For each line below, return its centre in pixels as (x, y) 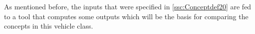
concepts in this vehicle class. (49, 26)
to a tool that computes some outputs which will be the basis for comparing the (126, 16)
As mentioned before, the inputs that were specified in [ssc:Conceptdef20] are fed (128, 6)
